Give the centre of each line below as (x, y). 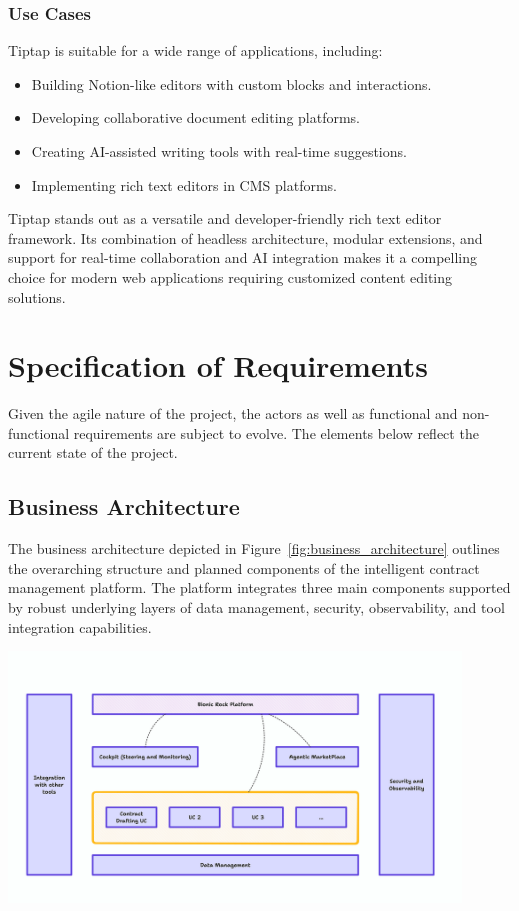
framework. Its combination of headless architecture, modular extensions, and (245, 237)
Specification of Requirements (218, 365)
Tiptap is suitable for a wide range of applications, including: (195, 50)
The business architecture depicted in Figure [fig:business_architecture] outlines (254, 548)
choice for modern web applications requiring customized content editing (230, 276)
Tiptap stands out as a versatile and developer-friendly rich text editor (225, 218)
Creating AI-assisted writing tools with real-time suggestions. (219, 151)
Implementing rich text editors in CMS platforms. (184, 184)
